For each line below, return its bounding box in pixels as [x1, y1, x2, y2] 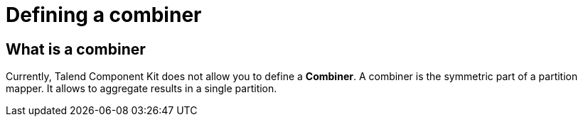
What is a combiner [6, 40, 146, 58]
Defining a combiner [6, 3, 202, 27]
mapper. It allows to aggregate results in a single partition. [6, 82, 277, 95]
